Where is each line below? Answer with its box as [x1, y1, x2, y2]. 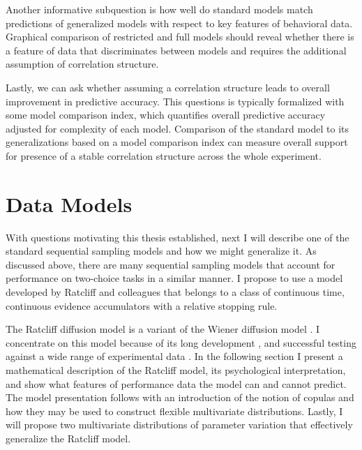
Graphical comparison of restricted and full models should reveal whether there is [6, 29, 354, 44]
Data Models [6, 189, 133, 218]
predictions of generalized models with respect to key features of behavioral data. [6, 15, 353, 30]
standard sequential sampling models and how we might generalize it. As [6, 243, 317, 258]
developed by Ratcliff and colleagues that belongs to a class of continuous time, [6, 285, 345, 299]
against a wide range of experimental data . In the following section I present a [6, 349, 343, 363]
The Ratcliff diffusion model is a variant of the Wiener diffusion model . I [6, 322, 320, 336]
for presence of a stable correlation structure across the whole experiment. [6, 148, 322, 163]
